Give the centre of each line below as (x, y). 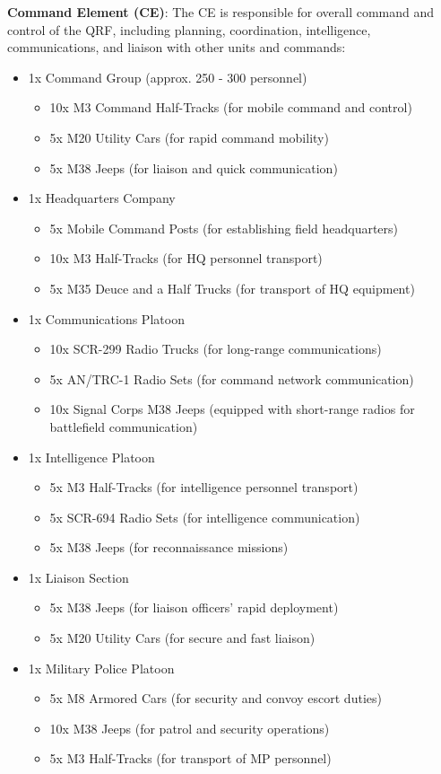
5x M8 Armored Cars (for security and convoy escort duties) (216, 698)
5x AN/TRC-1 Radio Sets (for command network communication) (232, 378)
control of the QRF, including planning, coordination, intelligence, (189, 29)
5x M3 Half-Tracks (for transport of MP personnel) (190, 758)
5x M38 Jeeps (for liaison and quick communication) (194, 167)
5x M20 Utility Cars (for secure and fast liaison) (182, 638)
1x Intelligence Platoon (91, 457)
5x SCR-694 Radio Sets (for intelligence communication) (205, 517)
